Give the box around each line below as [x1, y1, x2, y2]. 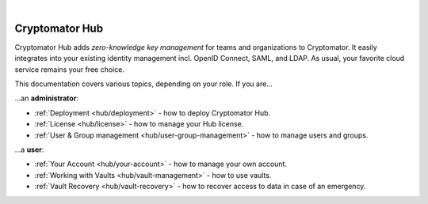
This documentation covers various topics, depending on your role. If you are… [14, 79, 273, 89]
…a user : [14, 145, 44, 154]
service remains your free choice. [14, 64, 124, 74]
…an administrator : [14, 93, 79, 103]
